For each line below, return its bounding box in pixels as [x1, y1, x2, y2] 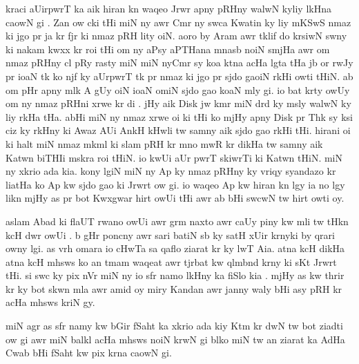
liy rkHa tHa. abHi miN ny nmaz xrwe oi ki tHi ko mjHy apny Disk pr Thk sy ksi [6, 109, 353, 124]
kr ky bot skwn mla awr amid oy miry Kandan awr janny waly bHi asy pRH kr [6, 281, 342, 296]
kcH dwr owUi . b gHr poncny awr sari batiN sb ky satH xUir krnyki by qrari [6, 227, 335, 242]
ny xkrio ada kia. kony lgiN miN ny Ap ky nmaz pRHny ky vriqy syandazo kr [6, 164, 336, 178]
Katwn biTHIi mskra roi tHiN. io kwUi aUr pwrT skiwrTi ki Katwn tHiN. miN [6, 150, 343, 164]
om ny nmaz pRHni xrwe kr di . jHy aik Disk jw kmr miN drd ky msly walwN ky [6, 96, 351, 111]
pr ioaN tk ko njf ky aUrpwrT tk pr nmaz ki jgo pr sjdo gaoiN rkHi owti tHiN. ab [6, 68, 353, 83]
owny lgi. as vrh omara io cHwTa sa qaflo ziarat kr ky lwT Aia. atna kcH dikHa [6, 241, 345, 256]
